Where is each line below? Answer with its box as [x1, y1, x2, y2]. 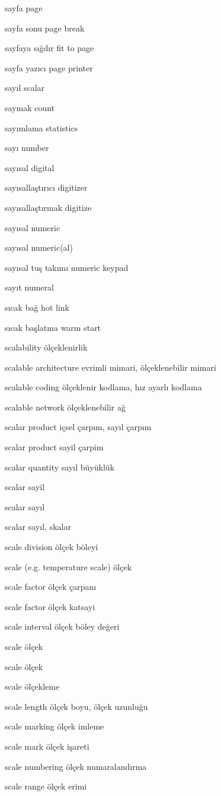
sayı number [5, 141, 49, 154]
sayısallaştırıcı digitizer [5, 181, 88, 194]
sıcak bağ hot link [5, 301, 69, 313]
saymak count [5, 101, 55, 113]
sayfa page [5, 2, 43, 14]
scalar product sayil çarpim [5, 441, 104, 453]
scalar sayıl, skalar [5, 520, 71, 533]
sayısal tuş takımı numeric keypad [5, 261, 129, 273]
